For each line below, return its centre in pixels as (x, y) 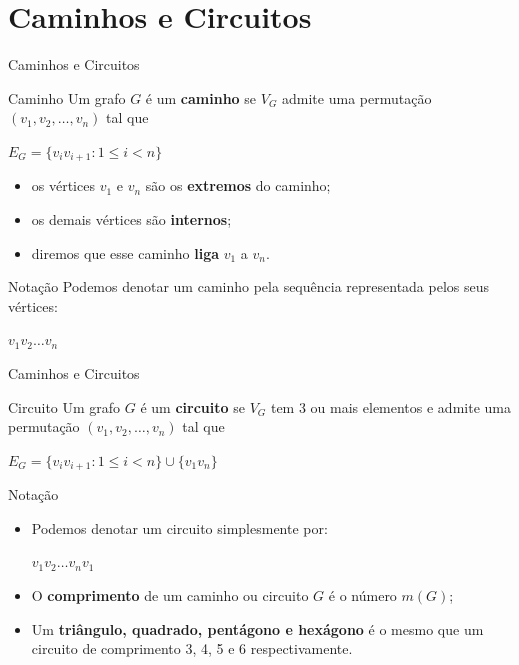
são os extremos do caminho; (238, 185)
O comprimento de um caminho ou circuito (170, 594)
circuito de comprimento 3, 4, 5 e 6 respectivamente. (192, 648)
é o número (362, 594)
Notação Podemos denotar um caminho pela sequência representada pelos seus (249, 286)
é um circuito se (192, 406)
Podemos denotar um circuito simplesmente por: (179, 527)
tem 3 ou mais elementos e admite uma (390, 406)
